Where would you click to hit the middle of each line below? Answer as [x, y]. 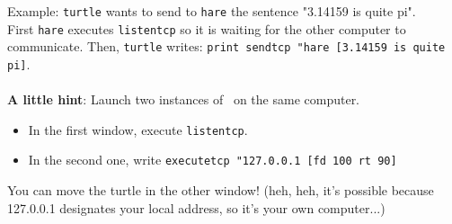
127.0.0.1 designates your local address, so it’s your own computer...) [196, 207]
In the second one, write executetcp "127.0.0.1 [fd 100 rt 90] [213, 160]
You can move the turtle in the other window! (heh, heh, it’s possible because [221, 190]
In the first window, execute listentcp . [138, 129]
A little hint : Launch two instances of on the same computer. [184, 99]
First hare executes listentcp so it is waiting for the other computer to [207, 28]
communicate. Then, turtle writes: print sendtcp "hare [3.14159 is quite [226, 46]
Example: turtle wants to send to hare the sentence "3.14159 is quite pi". [212, 11]
